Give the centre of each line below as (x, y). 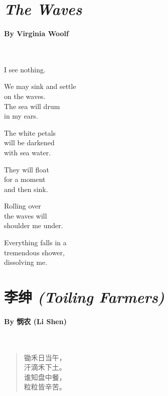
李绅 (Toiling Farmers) (85, 297)
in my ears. (21, 116)
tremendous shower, (34, 252)
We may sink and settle (40, 86)
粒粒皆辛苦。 (45, 387)
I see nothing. (25, 69)
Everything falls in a (35, 242)
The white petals (30, 132)
